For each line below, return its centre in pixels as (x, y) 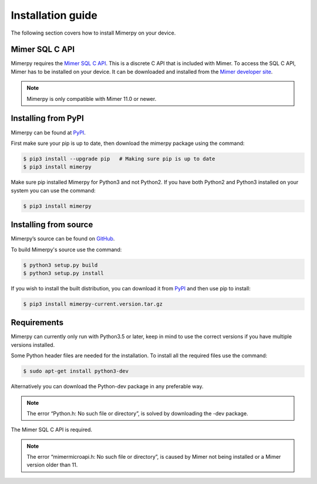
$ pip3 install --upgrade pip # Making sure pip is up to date (119, 159)
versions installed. (33, 345)
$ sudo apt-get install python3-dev (76, 371)
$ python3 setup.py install (63, 273)
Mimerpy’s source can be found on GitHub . (63, 239)
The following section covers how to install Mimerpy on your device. (93, 33)
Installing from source (52, 225)
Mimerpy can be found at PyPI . (48, 133)
